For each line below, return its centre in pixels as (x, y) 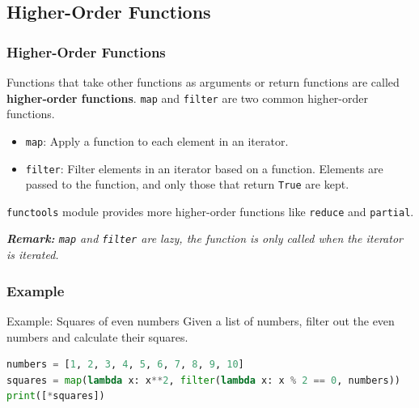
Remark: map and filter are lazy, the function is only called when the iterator (205, 238)
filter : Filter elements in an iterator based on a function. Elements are (204, 168)
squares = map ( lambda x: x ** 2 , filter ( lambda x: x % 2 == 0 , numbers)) (203, 380)
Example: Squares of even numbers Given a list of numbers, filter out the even (201, 320)
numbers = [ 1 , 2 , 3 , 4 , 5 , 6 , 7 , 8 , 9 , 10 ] (125, 365)
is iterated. (33, 255)
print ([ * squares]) (56, 396)
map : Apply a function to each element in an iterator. (157, 140)
